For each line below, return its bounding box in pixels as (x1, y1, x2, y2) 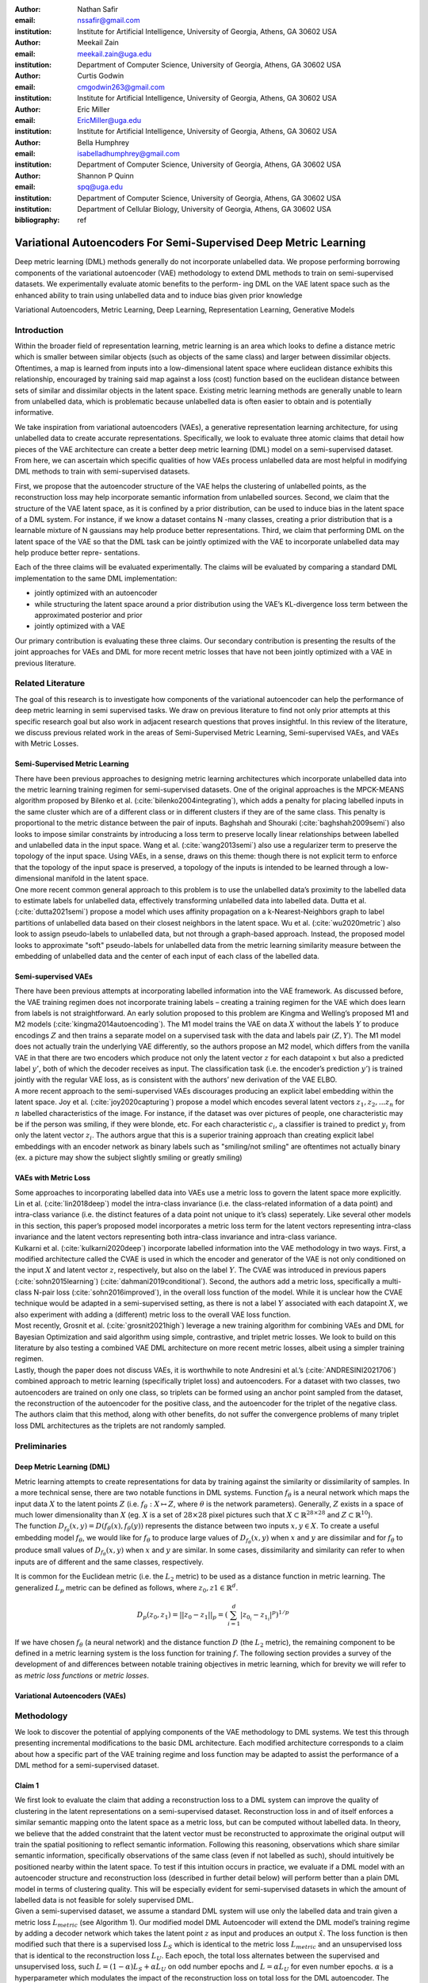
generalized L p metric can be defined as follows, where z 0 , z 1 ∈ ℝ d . (14, 1582, 239, 1594)
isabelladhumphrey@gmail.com (77, 149, 180, 159)
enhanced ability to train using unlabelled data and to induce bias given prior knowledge (14, 290, 303, 300)
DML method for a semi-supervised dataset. (14, 1761, 159, 1770)
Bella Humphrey (77, 137, 130, 147)
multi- (381, 1276, 402, 1286)
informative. (14, 408, 55, 417)
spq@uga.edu (77, 182, 123, 192)
